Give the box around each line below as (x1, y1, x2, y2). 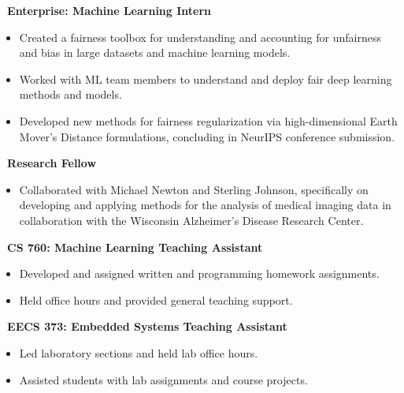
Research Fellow (7, 155, 97, 171)
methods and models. (19, 86, 122, 103)
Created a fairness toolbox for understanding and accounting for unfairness (19, 28, 381, 45)
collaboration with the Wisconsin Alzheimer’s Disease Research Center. (19, 211, 364, 228)
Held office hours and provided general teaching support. (19, 291, 293, 308)
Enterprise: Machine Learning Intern (7, 2, 212, 18)
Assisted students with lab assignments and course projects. (19, 371, 308, 387)
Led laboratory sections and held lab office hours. (19, 344, 258, 361)
